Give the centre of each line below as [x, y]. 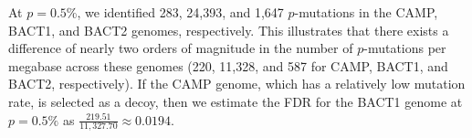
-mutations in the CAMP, [366, 12]
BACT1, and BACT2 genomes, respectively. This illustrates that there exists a [229, 30]
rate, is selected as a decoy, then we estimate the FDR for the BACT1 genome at [236, 101]
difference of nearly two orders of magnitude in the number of [181, 48]
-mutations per [405, 48]
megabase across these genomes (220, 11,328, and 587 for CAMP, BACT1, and [228, 65]
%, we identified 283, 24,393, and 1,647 [175, 12]
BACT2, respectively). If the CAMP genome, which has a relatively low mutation [237, 84]
